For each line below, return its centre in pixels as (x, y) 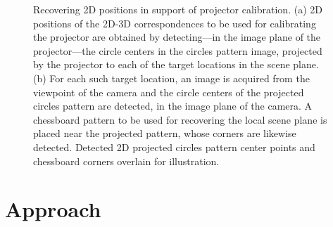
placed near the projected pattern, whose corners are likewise (165, 133)
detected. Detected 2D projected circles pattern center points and (174, 147)
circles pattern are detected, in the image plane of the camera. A (173, 106)
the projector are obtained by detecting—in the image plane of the (177, 37)
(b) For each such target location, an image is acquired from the (171, 78)
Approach (53, 209)
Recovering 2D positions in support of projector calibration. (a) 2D (178, 9)
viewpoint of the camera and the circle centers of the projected (169, 92)
